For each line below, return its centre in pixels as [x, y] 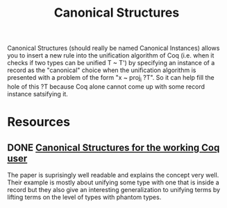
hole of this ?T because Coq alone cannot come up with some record [106, 86]
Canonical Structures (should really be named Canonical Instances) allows [113, 48]
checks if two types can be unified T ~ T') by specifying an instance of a [111, 63]
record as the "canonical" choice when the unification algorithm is [102, 70]
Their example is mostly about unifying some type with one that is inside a [113, 182]
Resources [39, 122]
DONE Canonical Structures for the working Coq [113, 147]
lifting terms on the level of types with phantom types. [84, 197]
